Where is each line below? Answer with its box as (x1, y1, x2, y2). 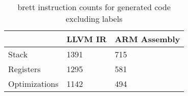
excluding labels (66, 13, 123, 24)
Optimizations (8, 78, 59, 89)
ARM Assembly (115, 33, 180, 45)
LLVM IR (66, 33, 107, 45)
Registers (8, 63, 41, 75)
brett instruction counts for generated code (17, 1, 171, 13)
